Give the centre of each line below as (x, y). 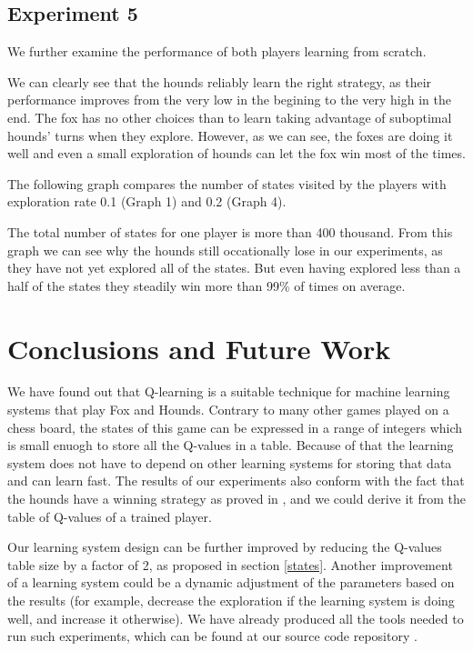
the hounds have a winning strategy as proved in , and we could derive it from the (236, 499)
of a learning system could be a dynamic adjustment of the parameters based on (231, 582)
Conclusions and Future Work (199, 348)
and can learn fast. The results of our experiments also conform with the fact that (236, 481)
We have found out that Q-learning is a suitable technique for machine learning (229, 391)
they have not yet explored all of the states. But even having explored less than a (234, 268)
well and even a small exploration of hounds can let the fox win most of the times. (236, 153)
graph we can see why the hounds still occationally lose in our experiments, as (225, 250)
